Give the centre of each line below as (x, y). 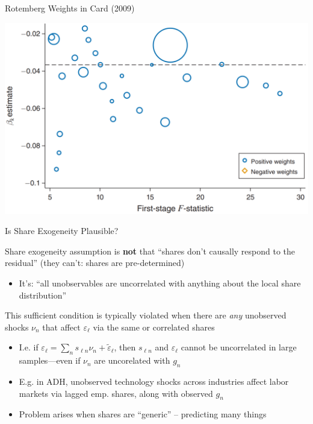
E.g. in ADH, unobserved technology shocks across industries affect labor (154, 381)
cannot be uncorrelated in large (239, 347)
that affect (61, 327)
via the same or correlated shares (154, 327)
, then (125, 347)
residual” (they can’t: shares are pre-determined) (95, 263)
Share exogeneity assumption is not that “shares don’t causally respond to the (150, 251)
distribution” (43, 295)
